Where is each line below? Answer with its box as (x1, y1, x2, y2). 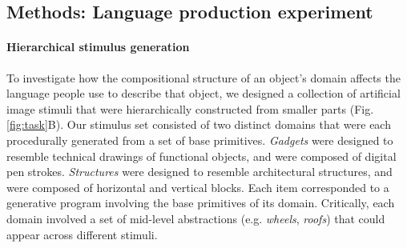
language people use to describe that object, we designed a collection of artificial (6, 85, 401, 102)
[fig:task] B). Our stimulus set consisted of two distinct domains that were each (6, 116, 391, 133)
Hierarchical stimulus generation (6, 38, 190, 55)
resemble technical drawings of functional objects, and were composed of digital (6, 147, 397, 164)
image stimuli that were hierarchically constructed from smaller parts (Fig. (6, 100, 374, 117)
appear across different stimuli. (6, 226, 158, 242)
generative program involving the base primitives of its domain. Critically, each (6, 194, 395, 211)
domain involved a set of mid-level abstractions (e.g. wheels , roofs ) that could (6, 210, 385, 226)
